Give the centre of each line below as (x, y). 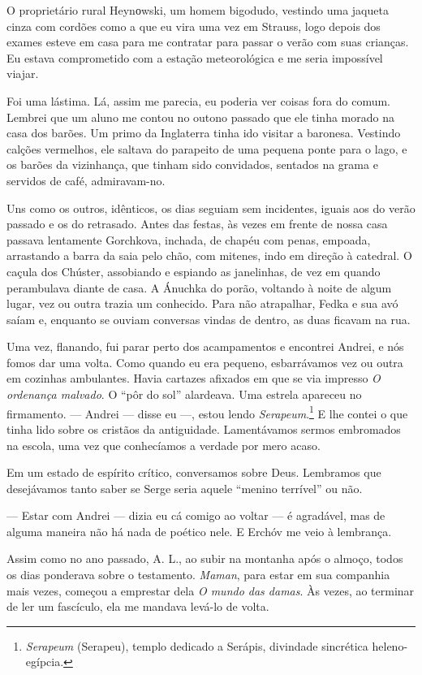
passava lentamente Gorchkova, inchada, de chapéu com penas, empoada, (189, 239)
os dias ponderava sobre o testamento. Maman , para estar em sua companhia (198, 575)
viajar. (23, 74)
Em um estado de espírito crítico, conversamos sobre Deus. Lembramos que (194, 472)
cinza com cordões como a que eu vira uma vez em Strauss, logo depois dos (194, 26)
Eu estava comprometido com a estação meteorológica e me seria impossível (195, 57)
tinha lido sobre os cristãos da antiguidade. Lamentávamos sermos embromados (204, 428)
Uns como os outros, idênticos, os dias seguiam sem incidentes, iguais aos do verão (211, 208)
